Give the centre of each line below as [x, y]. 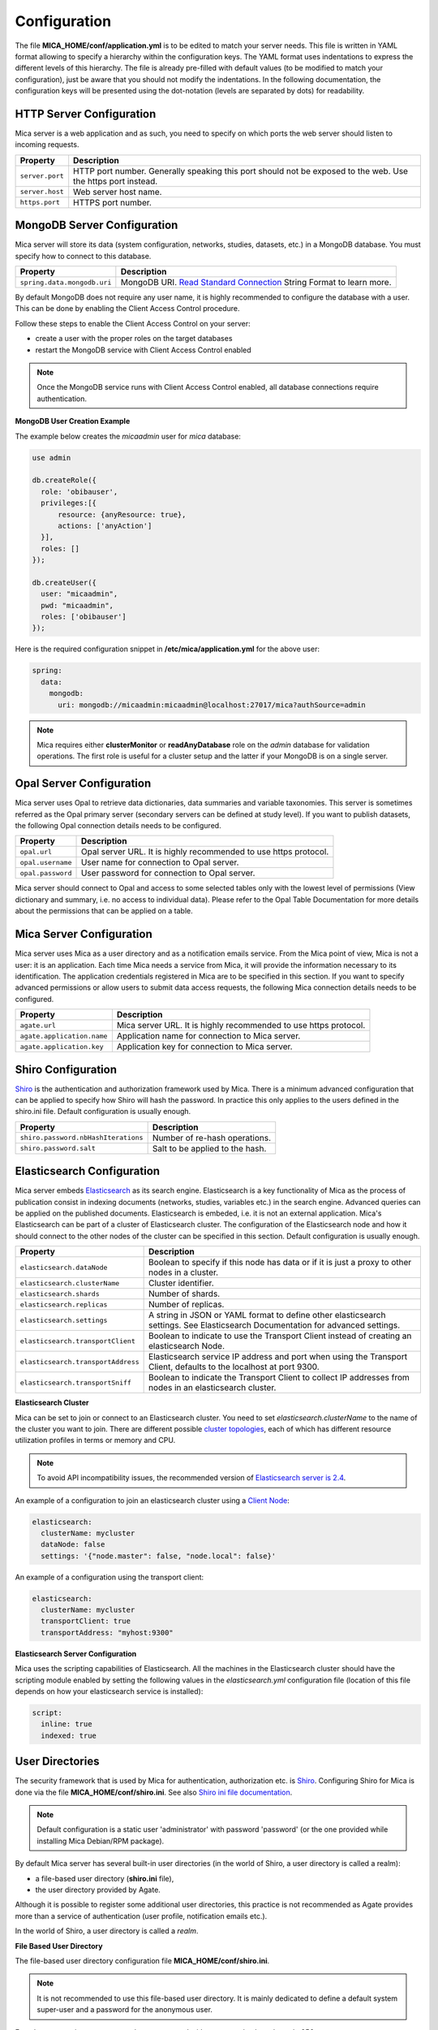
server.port [42, 176]
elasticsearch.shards [60, 1294]
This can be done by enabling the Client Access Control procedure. [127, 309]
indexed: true [69, 1735]
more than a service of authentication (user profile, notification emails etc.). [141, 1916]
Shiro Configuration [66, 1069]
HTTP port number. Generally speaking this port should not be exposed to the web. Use [241, 171]
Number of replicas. [187, 1305]
